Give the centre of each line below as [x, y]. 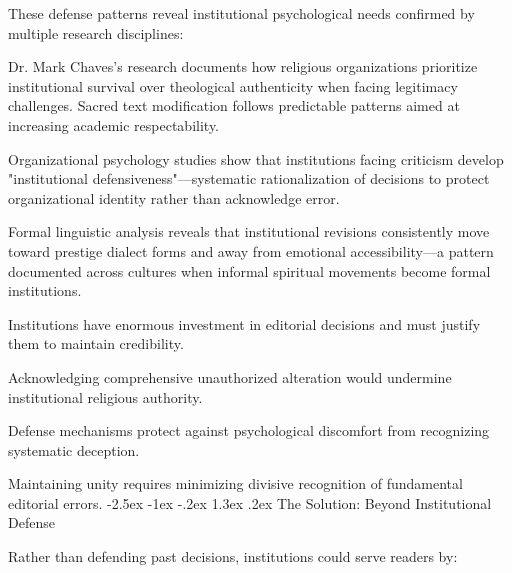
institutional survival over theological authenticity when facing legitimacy [233, 85]
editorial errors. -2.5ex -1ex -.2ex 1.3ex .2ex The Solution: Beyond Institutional [250, 502]
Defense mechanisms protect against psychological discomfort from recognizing [249, 430]
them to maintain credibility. [96, 343]
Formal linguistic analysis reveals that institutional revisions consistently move [249, 231]
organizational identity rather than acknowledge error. [174, 197]
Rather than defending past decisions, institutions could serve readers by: [233, 556]
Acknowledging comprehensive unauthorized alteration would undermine [230, 376]
